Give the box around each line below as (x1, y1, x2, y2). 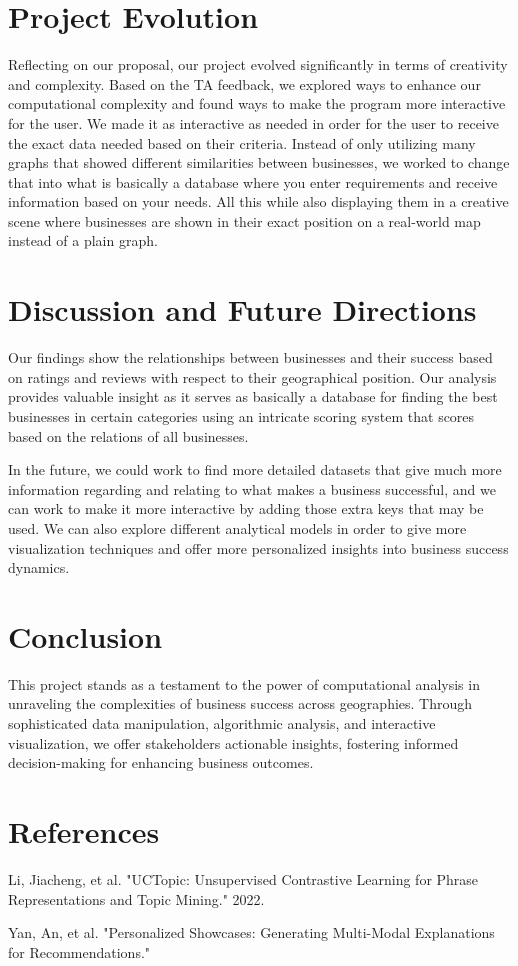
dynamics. (8, 557, 70, 578)
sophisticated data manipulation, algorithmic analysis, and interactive (8, 713, 436, 734)
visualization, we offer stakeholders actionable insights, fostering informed (8, 732, 459, 753)
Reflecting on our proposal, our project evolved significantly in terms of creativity (8, 54, 508, 75)
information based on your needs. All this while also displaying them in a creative (8, 191, 509, 212)
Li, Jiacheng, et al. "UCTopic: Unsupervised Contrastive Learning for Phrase (8, 868, 479, 889)
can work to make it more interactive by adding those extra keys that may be (8, 498, 484, 519)
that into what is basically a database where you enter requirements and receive (8, 171, 498, 192)
